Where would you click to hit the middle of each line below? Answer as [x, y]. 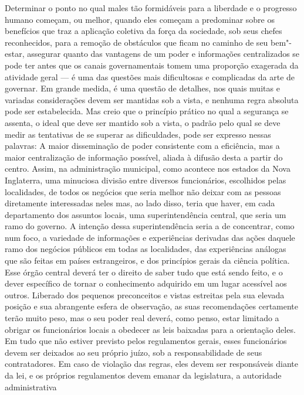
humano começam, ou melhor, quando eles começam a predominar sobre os [140, 19]
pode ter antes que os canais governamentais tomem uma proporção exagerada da [152, 65]
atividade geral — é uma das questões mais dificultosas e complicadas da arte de [150, 76]
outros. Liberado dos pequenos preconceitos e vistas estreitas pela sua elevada [145, 294]
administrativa [31, 387]
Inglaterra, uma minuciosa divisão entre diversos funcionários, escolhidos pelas [146, 180]
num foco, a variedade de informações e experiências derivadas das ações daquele [150, 237]
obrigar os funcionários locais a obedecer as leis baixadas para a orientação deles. [150, 329]
